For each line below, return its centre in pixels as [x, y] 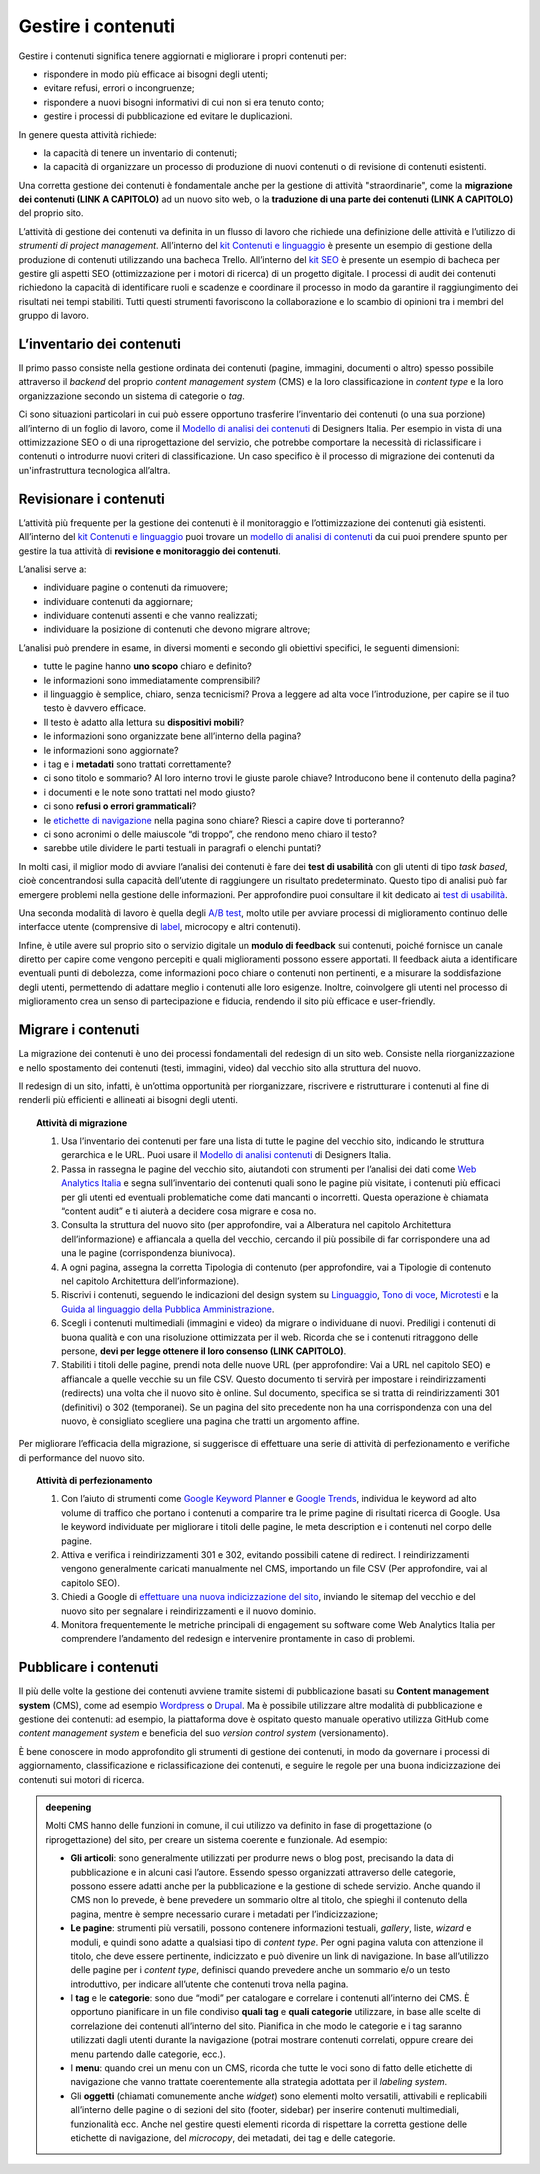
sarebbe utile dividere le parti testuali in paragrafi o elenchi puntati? [182, 848]
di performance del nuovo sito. [81, 1457]
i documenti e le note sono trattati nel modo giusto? [149, 792]
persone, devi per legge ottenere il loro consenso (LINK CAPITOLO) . [204, 1351]
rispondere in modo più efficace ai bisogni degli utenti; [156, 74]
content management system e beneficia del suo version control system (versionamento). [203, 1733]
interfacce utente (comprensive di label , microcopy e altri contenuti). [160, 927]
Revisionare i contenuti [91, 498]
